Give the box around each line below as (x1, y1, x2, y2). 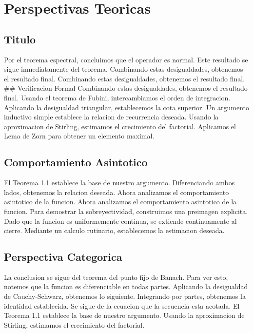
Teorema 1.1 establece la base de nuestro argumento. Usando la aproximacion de (4, 310, 245, 320)
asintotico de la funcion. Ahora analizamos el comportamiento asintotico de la (4, 196, 237, 207)
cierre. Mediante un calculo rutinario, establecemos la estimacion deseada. (4, 225, 225, 235)
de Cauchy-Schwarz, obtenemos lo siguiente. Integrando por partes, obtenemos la (4, 291, 246, 301)
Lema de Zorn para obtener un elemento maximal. (4, 131, 155, 141)
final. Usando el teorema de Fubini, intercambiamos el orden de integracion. (4, 92, 231, 102)
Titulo (4, 31, 36, 46)
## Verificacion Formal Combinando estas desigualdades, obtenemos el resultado (4, 83, 248, 93)
